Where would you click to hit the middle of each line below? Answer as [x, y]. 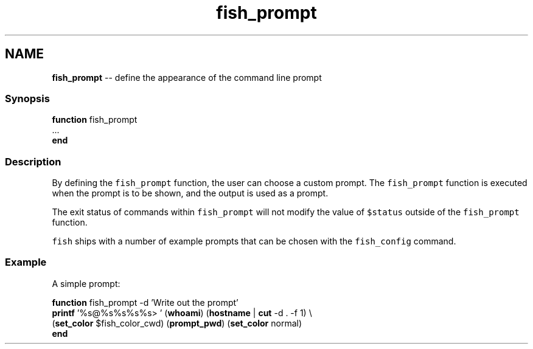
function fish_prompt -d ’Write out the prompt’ [145, 302]
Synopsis [27, 98]
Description [33, 161]
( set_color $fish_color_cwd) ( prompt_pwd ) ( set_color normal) [177, 323]
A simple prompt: [86, 283]
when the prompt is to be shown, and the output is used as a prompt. [190, 193]
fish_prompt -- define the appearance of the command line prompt [187, 77]
